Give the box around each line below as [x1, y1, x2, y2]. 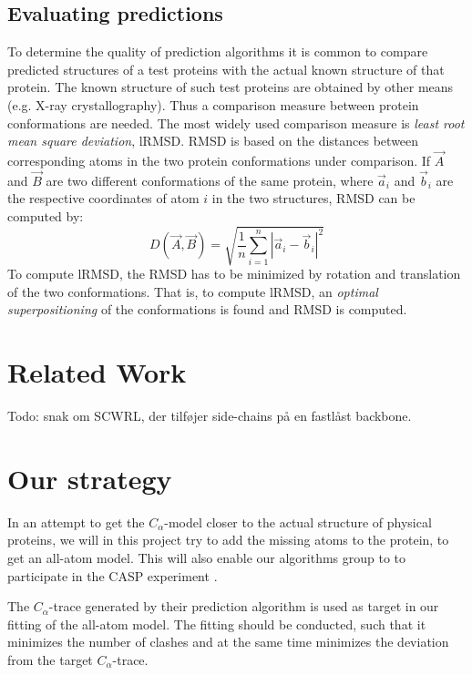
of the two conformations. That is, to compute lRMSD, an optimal [7, 281, 378, 301]
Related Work [7, 353, 187, 391]
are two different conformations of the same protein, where [46, 170, 374, 189]
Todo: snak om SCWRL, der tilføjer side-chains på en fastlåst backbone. [7, 406, 412, 425]
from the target [7, 649, 93, 669]
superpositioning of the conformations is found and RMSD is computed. [7, 300, 407, 319]
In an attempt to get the [7, 512, 145, 531]
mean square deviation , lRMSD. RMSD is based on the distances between [7, 131, 419, 150]
